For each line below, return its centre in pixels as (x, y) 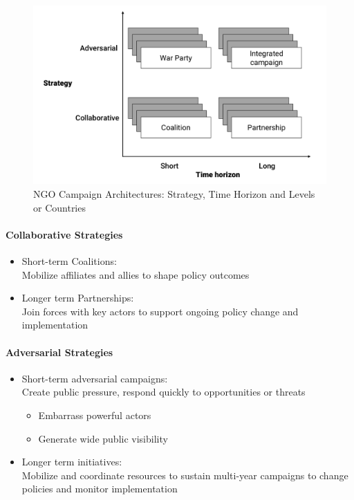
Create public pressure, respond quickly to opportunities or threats (164, 392)
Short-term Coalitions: (69, 260)
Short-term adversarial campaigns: (95, 378)
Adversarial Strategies (59, 352)
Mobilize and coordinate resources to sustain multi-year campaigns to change (185, 475)
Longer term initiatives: (72, 462)
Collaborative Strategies (64, 234)
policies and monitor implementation (100, 489)
